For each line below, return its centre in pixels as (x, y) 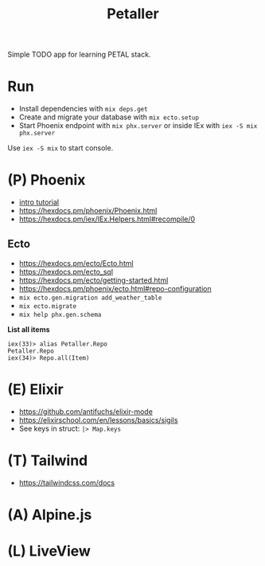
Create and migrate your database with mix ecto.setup (109, 117)
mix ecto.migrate (48, 306)
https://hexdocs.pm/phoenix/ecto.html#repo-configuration (115, 288)
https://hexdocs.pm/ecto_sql (66, 271)
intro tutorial (39, 202)
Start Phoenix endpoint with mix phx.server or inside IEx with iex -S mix (138, 126)
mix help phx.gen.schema (60, 314)
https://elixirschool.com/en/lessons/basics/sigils (98, 420)
